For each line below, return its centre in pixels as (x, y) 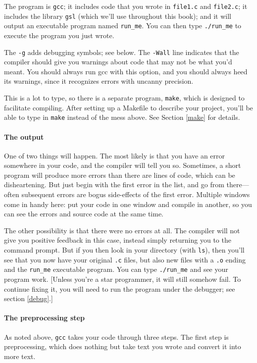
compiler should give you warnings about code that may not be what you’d (118, 62)
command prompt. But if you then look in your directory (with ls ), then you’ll (124, 250)
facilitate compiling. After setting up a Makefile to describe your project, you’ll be (128, 107)
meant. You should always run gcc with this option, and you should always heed (126, 71)
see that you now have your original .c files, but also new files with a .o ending (125, 259)
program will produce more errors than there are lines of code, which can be (120, 175)
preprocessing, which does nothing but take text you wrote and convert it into (123, 346)
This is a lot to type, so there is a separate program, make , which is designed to (124, 98)
